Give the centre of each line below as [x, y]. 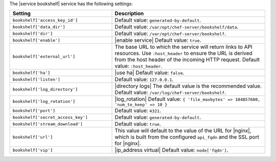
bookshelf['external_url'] [44, 56]
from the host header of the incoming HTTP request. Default [187, 60]
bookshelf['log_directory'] [45, 89]
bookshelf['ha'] [31, 73]
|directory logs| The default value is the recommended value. [188, 86]
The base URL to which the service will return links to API [183, 47]
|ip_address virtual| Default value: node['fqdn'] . [171, 150]
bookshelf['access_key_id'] [45, 20]
